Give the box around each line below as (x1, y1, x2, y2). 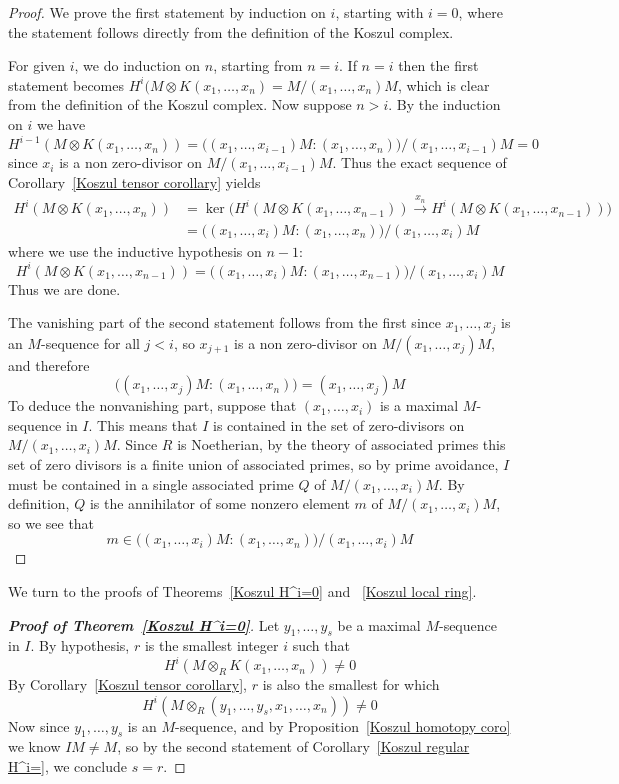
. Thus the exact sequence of (332, 152, 507, 173)
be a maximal (337, 614, 421, 635)
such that (292, 635, 350, 656)
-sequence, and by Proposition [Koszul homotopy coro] (174, 715, 511, 736)
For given (8, 55, 66, 76)
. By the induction (388, 94, 501, 115)
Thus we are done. (8, 278, 121, 299)
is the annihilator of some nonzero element (89, 493, 350, 514)
